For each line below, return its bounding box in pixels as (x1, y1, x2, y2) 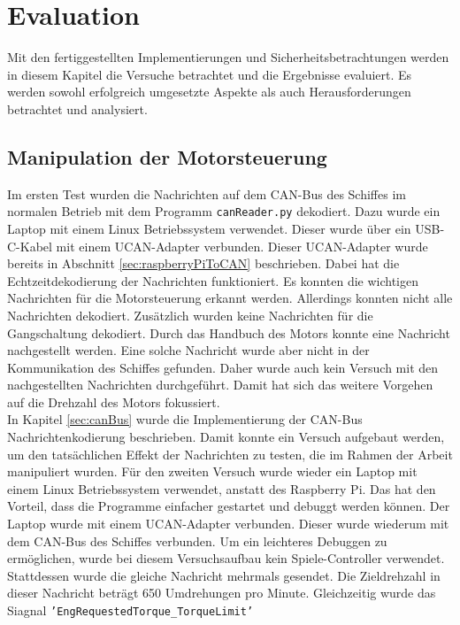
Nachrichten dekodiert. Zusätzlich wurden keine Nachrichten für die (7, 305, 373, 324)
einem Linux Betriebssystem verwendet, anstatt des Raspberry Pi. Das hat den (7, 479, 436, 498)
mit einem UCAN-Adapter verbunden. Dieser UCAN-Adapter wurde (56, 236, 428, 255)
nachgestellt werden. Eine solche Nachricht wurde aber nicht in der (7, 341, 370, 359)
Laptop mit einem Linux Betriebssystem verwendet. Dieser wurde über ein (7, 219, 411, 237)
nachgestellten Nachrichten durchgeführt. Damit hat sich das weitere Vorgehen (7, 375, 433, 394)
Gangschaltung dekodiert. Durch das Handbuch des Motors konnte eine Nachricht (7, 323, 450, 342)
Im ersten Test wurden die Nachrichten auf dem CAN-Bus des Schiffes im (7, 184, 406, 203)
